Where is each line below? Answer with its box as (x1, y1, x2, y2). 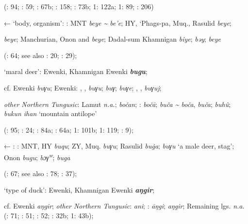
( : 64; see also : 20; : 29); (4, 50, 77, 60)
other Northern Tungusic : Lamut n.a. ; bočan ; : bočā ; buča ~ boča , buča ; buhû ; (4, 99, 231, 109)
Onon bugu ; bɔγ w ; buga (4, 150, 70, 162)
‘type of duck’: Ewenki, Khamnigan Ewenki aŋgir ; (4, 184, 155, 194)
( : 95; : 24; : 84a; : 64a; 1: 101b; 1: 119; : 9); (4, 124, 133, 134)
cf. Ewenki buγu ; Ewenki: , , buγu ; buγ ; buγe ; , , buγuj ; (4, 82, 162, 92)
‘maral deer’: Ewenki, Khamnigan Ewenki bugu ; (4, 66, 148, 76)
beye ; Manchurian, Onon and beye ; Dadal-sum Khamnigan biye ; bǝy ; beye (4, 34, 221, 44)
